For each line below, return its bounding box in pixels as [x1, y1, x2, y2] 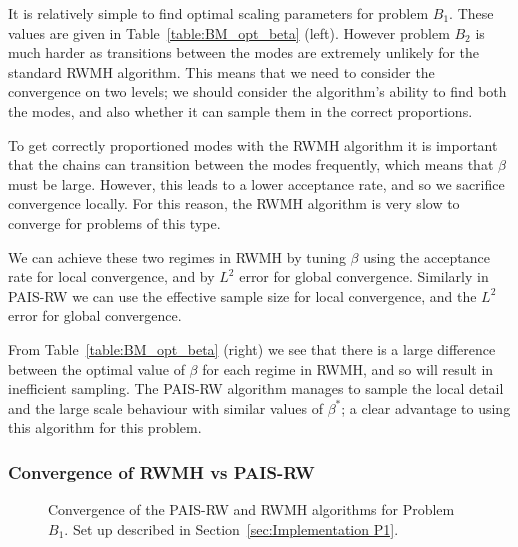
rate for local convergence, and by [8, 266, 215, 287]
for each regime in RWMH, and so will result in [202, 358, 494, 379]
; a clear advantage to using [341, 397, 511, 418]
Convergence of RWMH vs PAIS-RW [8, 459, 315, 484]
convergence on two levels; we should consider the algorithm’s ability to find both [8, 81, 507, 102]
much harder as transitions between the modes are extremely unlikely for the [8, 42, 480, 63]
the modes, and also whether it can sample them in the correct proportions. [8, 100, 473, 121]
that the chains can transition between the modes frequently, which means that [8, 154, 494, 175]
